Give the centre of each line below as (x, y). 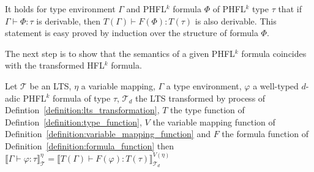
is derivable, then (69, 21)
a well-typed (276, 85)
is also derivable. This (236, 21)
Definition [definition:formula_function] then (90, 145)
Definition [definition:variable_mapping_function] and (108, 134)
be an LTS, (50, 85)
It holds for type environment (60, 9)
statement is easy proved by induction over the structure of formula (132, 33)
